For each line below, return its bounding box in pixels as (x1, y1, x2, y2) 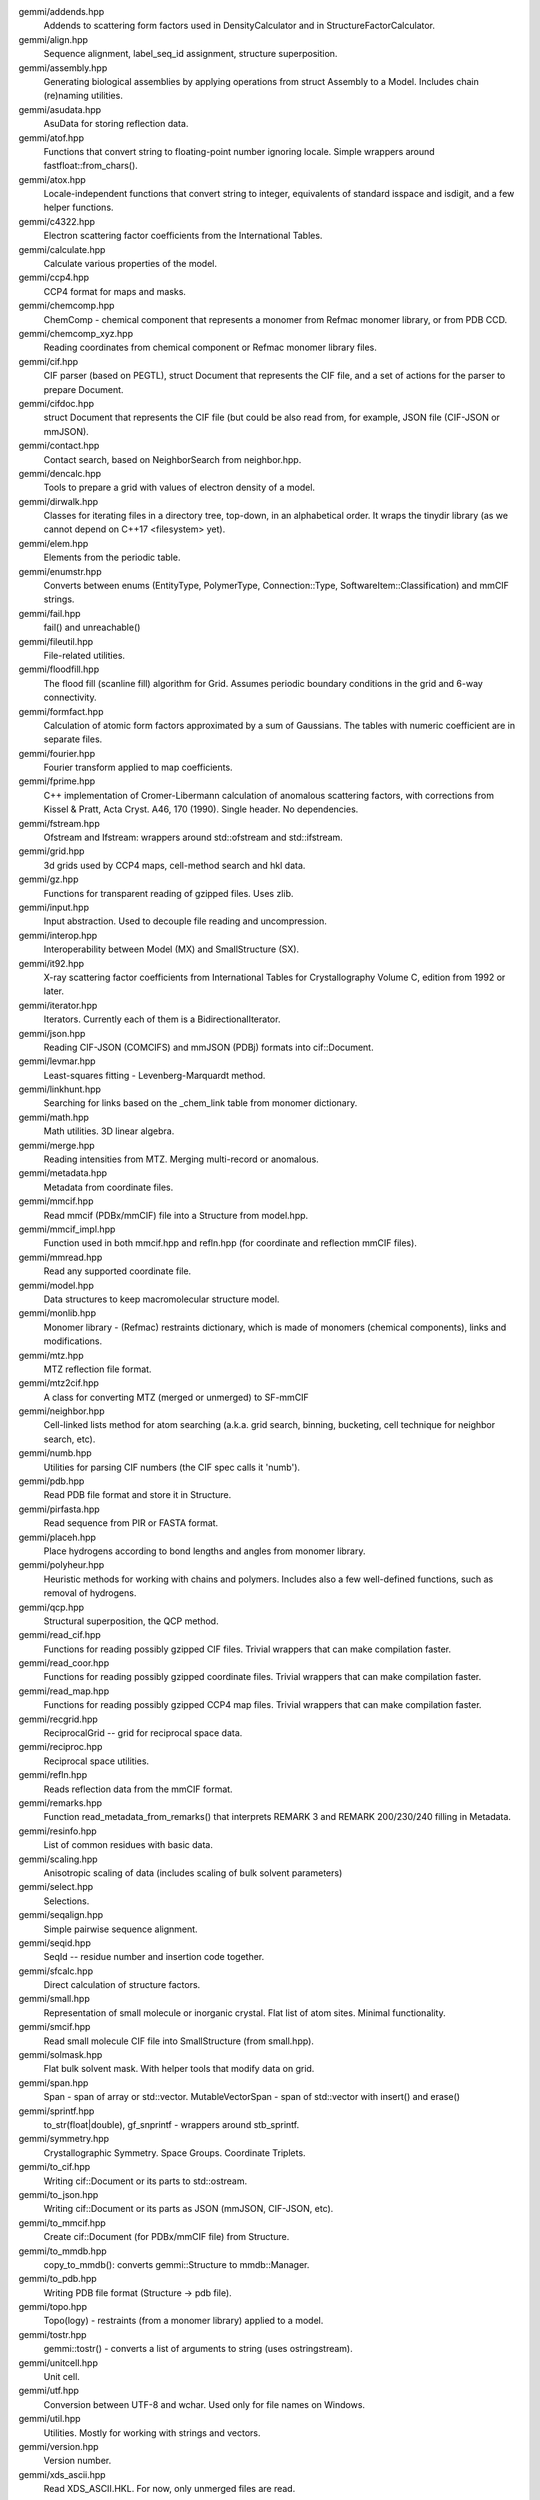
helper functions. (43, 201, 114, 214)
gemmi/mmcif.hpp (18, 1195, 94, 1207)
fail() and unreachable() (43, 621, 141, 634)
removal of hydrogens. (43, 1587, 137, 1599)
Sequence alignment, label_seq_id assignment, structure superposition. (43, 48, 338, 60)
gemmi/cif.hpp (18, 355, 79, 367)
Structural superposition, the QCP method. (43, 1615, 219, 1627)
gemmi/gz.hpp (18, 873, 79, 885)
